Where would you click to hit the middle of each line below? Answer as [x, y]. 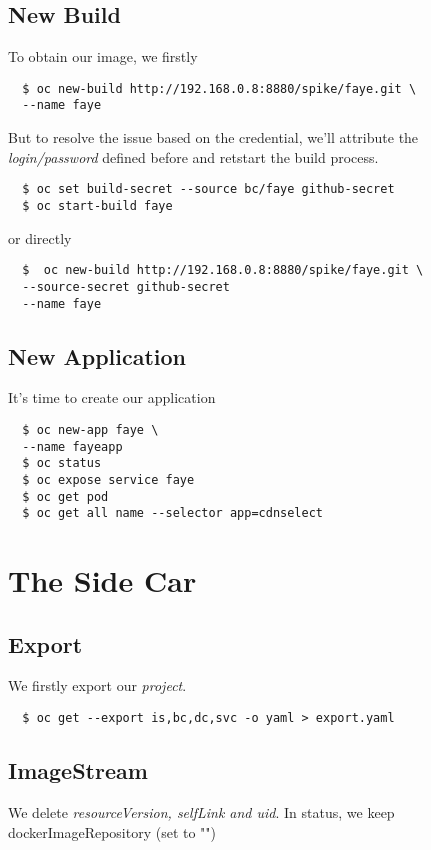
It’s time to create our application [112, 397]
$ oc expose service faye [108, 479]
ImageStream [78, 770]
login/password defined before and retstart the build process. [193, 156]
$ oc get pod [65, 496]
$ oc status [62, 463]
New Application [97, 355]
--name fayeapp [72, 446]
